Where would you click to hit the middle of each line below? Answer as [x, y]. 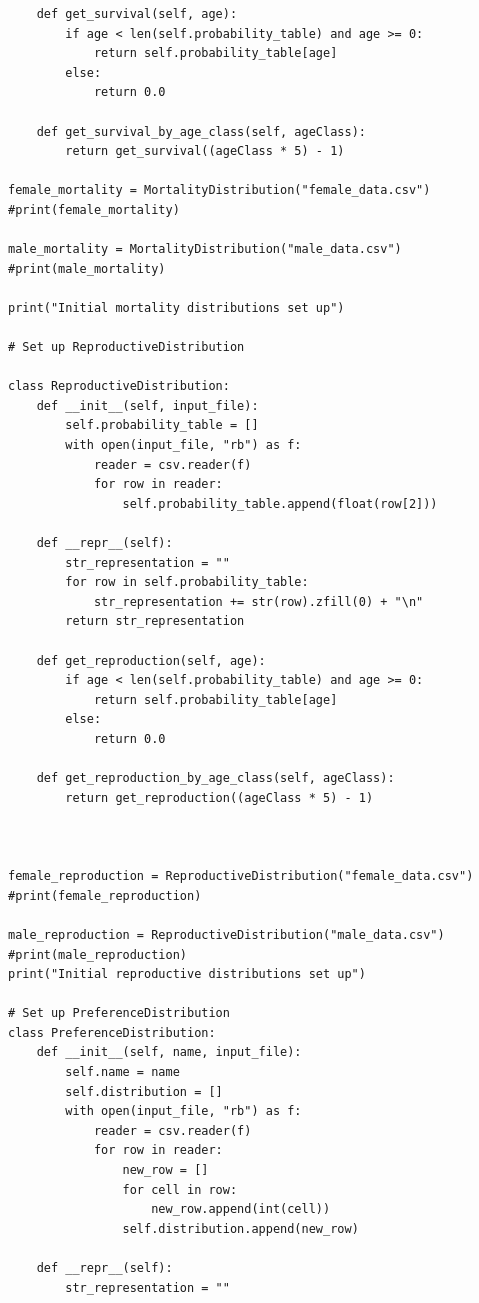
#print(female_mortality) [94, 209]
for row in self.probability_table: [187, 582]
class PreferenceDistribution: [112, 1032]
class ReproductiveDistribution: [119, 386]
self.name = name [122, 1072]
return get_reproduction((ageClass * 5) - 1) [219, 797]
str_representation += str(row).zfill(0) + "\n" [258, 601]
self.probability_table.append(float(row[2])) [280, 503]
